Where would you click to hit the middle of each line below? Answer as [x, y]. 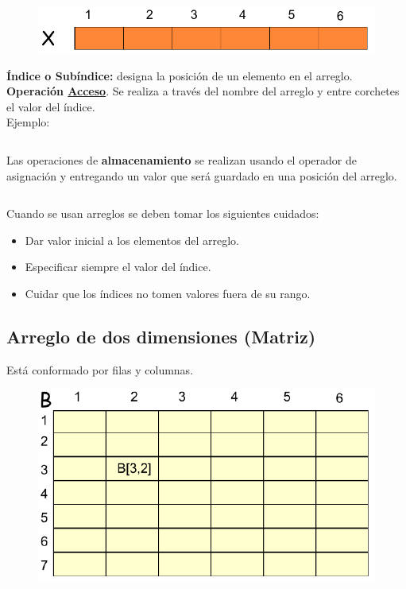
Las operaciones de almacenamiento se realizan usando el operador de [182, 159]
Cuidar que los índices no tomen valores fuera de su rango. [168, 293]
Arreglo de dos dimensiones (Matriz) [161, 336]
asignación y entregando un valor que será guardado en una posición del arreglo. [202, 175]
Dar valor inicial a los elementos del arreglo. [132, 240]
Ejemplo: [28, 122]
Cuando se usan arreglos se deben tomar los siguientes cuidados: [163, 213]
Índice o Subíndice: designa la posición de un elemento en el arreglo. [180, 75]
